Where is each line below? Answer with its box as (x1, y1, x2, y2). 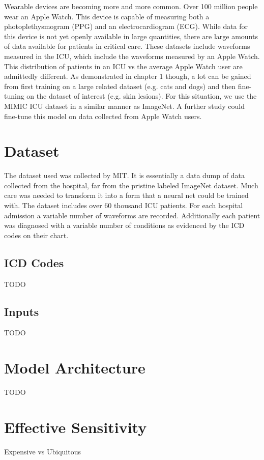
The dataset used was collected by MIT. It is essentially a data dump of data (4, 170, 245, 181)
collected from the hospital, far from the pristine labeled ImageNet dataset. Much (4, 180, 258, 190)
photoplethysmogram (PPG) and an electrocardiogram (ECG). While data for (4, 21, 248, 32)
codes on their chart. (4, 229, 69, 240)
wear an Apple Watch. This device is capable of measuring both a (4, 11, 210, 21)
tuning (4, 91, 24, 101)
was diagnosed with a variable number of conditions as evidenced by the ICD (4, 220, 245, 231)
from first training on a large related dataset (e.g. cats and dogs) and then (4, 80, 236, 91)
